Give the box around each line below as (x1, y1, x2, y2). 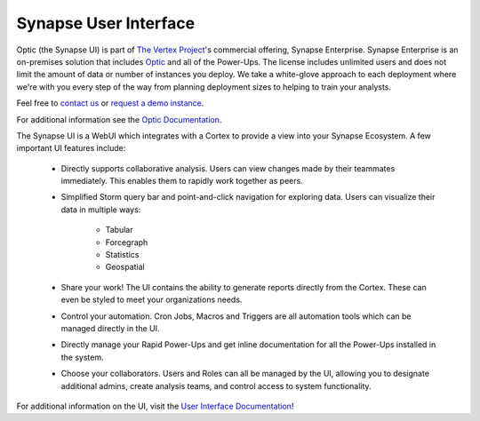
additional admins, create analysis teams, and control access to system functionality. (60, 380, 372, 391)
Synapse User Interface (16, 13, 196, 33)
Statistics (105, 250, 140, 260)
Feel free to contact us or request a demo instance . (16, 98, 204, 108)
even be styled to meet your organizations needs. (60, 294, 243, 306)
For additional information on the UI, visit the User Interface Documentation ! (16, 401, 294, 411)
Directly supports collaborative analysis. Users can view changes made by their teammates (60, 163, 396, 173)
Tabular (105, 225, 133, 235)
